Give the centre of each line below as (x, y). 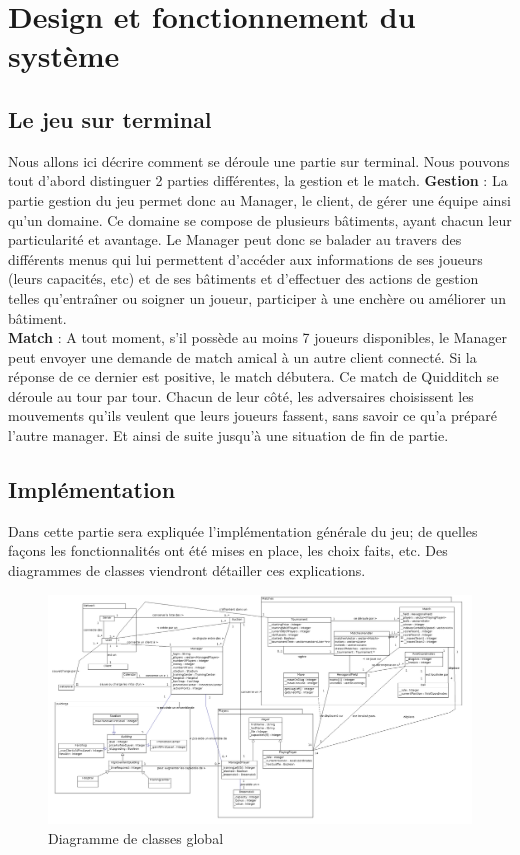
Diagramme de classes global (136, 838)
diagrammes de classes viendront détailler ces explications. (187, 570)
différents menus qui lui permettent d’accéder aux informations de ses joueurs (245, 258)
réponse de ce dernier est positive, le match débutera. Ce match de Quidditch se (253, 376)
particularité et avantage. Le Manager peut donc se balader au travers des (235, 239)
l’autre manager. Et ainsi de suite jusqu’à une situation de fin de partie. (228, 435)
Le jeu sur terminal (110, 118)
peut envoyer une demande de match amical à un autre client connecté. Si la (242, 356)
